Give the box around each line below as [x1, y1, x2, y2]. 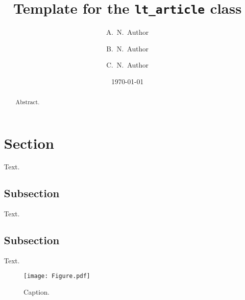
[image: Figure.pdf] [24, 273, 91, 280]
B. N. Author [106, 43, 148, 53]
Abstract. [15, 98, 40, 106]
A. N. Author [106, 27, 149, 37]
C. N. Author [106, 60, 148, 70]
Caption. [24, 286, 49, 297]
